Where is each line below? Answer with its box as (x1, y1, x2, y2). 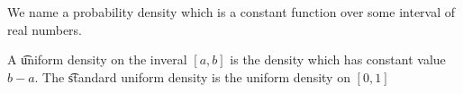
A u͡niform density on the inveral (7, 50, 187, 69)
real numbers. (7, 20, 82, 38)
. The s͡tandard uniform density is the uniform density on (34, 67, 350, 86)
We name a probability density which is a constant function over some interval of (7, 3, 456, 21)
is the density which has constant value (230, 50, 446, 69)
